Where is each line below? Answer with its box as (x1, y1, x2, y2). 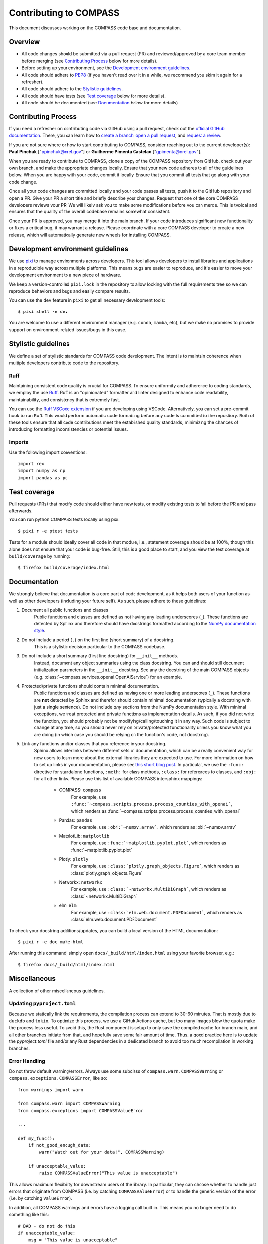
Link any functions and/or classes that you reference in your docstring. (21, 741, 167, 747)
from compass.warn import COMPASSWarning (18, 1101, 120, 1107)
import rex (18, 461, 45, 466)
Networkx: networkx (59, 879, 103, 885)
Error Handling (9, 1058, 46, 1065)
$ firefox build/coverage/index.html (18, 565, 110, 571)
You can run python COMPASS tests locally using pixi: (9, 517, 120, 522)
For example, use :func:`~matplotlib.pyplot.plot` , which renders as (71, 840, 227, 846)
